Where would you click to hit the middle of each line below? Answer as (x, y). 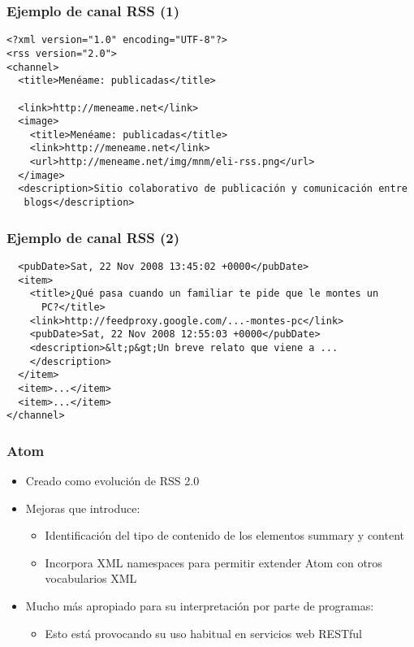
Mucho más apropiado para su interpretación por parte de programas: (200, 606)
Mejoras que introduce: (83, 508)
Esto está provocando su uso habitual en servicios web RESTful (203, 633)
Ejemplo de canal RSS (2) (93, 237)
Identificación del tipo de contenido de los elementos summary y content (224, 535)
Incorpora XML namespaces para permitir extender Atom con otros (213, 562)
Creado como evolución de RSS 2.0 (112, 481)
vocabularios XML (91, 578)
